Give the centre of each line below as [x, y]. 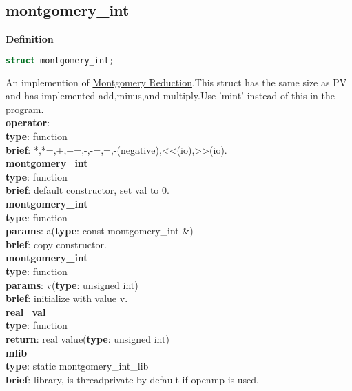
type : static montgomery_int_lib [77, 366]
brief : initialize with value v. [67, 298]
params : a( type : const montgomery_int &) [100, 231]
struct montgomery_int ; [60, 60]
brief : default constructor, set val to [82, 190]
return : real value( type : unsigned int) [87, 338]
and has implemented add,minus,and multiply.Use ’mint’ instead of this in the [170, 96]
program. [25, 109]
